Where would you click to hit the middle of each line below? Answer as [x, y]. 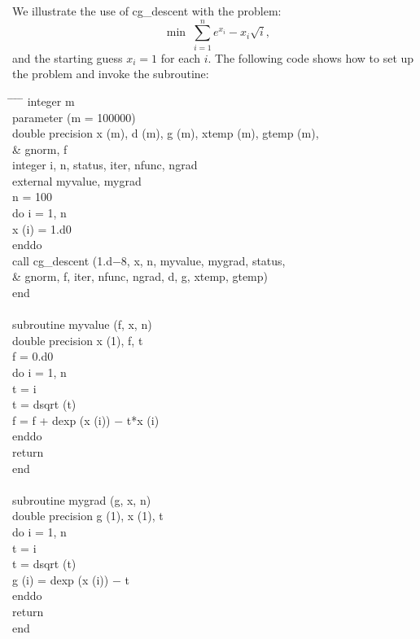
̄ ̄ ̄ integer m [44, 101]
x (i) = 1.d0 [42, 228]
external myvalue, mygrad [77, 180]
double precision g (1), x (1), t [88, 516]
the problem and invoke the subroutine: [111, 74]
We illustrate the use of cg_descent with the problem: [147, 11]
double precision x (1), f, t [78, 340]
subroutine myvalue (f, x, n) [82, 324]
